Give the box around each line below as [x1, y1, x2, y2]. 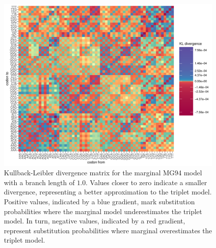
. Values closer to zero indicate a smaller [85, 177, 207, 187]
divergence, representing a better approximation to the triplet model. [4, 187, 212, 197]
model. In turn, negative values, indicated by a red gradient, [4, 216, 185, 226]
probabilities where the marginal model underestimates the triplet [4, 206, 202, 216]
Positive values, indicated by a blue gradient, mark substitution [4, 196, 195, 206]
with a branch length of [4, 177, 75, 187]
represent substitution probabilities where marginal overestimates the [4, 225, 212, 235]
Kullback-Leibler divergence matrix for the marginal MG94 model [4, 167, 202, 178]
